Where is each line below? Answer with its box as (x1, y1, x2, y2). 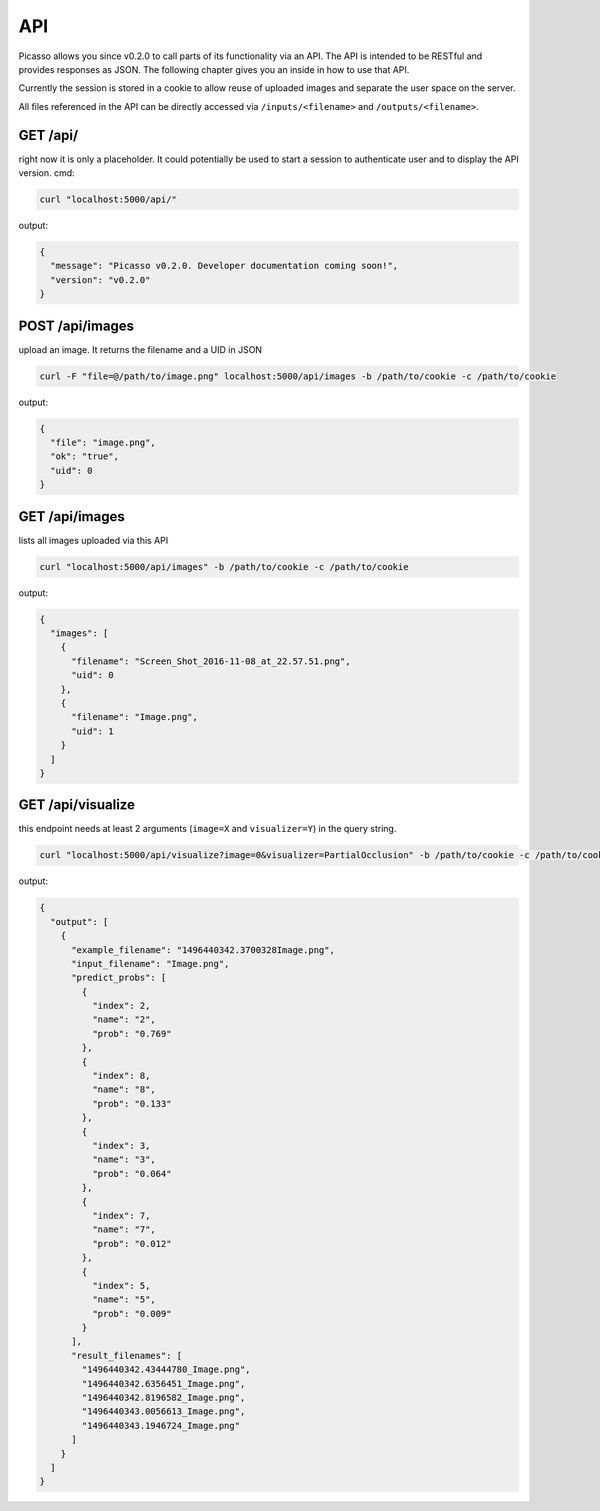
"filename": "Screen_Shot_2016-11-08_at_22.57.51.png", (71, 655, 351, 667)
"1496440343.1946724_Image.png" (81, 1420, 240, 1431)
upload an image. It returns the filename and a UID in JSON (18, 343, 263, 355)
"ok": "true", (50, 451, 120, 462)
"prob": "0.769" (91, 1028, 172, 1039)
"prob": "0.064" (91, 1168, 172, 1179)
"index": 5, (91, 1280, 151, 1291)
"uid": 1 (71, 725, 114, 737)
